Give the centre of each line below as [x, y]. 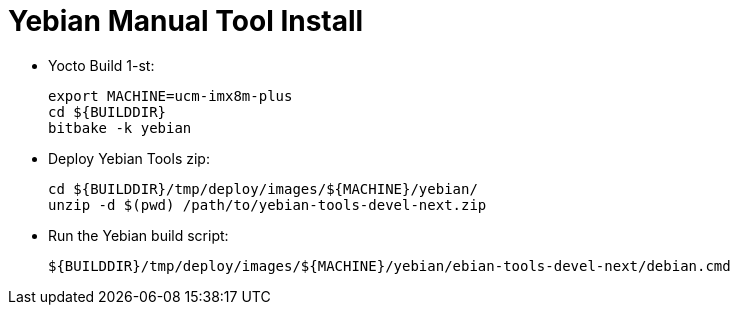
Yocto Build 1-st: [101, 65]
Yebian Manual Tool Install [186, 21]
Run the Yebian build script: [138, 235]
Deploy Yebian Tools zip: [129, 158]
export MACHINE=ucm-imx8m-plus [170, 95]
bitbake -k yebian [120, 127]
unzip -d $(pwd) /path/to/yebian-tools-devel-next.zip [267, 204]
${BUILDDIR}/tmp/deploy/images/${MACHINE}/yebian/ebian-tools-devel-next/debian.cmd [389, 265]
